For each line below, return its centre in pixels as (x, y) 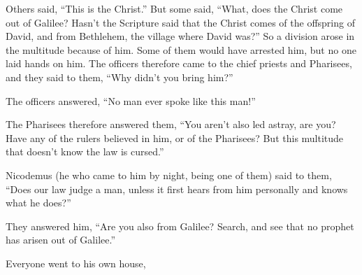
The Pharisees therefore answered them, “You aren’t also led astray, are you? (171, 124)
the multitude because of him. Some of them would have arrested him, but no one (181, 49)
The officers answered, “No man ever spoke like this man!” (131, 100)
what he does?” (38, 203)
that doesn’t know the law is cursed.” (85, 151)
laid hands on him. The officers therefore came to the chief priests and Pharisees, (179, 63)
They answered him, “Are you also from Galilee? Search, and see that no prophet (180, 226)
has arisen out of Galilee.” (61, 240)
